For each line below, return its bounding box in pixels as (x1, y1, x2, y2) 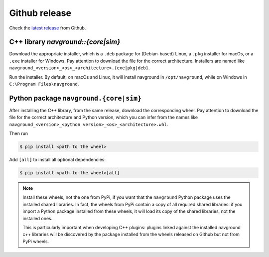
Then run (9, 130, 28, 136)
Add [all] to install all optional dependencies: (9, 157, 106, 163)
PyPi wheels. (22, 238, 49, 244)
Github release (9, 7, 72, 18)
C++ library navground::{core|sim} (9, 38, 121, 46)
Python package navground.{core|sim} (9, 94, 142, 102)
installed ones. (22, 215, 53, 221)
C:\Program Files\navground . (9, 81, 79, 87)
